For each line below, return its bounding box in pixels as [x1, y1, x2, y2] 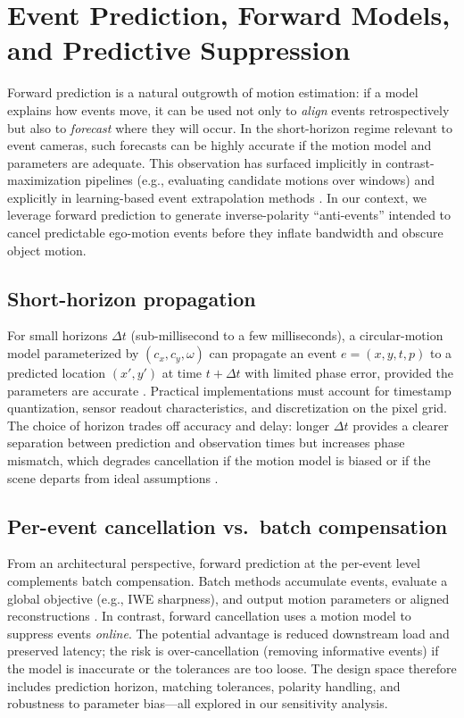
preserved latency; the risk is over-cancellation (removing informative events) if [7, 641, 439, 660]
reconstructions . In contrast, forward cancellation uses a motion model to [7, 606, 411, 625]
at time [162, 363, 203, 382]
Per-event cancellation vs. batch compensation [7, 512, 448, 539]
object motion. [7, 240, 87, 259]
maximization [7, 171, 81, 189]
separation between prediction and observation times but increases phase [7, 433, 405, 452]
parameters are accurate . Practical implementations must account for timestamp [7, 380, 452, 399]
